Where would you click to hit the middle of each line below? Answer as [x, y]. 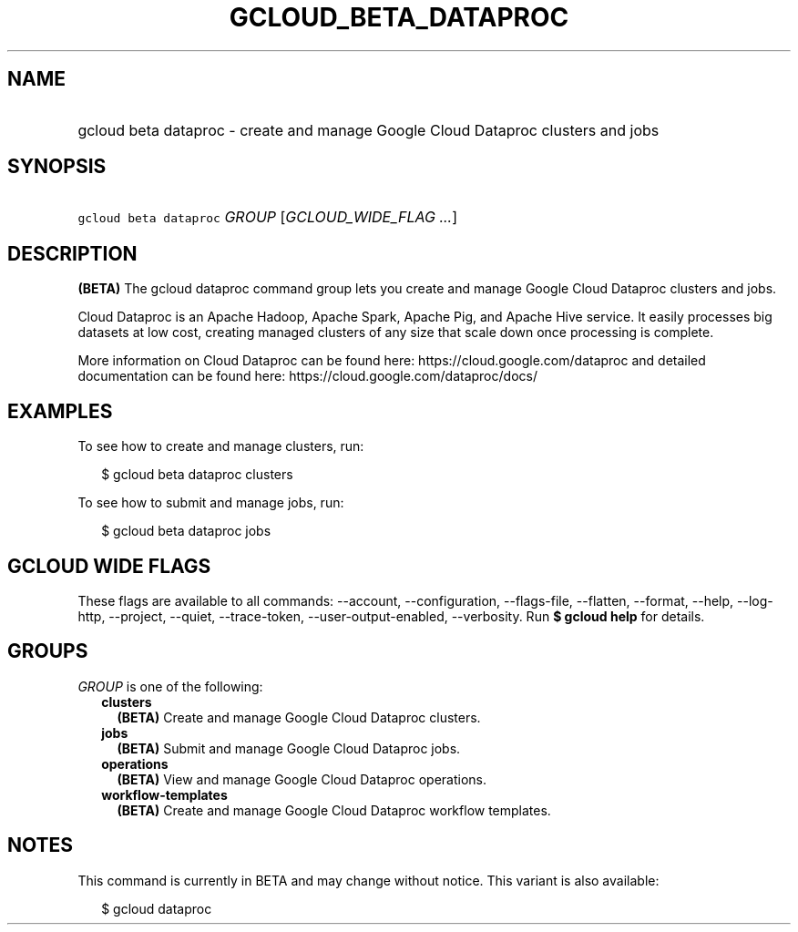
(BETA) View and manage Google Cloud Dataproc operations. [302, 779]
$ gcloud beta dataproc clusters [197, 475]
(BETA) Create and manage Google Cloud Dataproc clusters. [299, 717]
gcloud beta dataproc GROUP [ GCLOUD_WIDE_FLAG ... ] [268, 217]
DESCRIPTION [72, 253]
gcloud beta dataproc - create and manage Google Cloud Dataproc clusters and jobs [368, 130]
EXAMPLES [60, 411]
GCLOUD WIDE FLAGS [109, 566]
